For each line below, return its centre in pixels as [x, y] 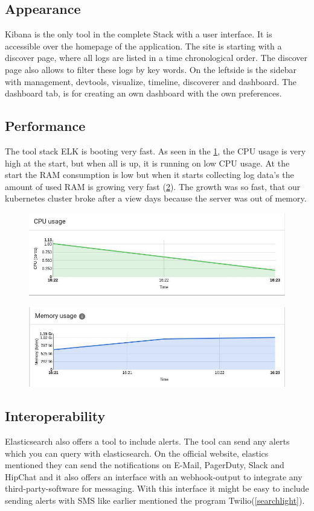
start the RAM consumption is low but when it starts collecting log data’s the [149, 175]
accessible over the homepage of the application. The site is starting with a [143, 46]
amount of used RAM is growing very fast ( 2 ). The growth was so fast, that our [153, 186]
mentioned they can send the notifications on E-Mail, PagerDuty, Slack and [145, 465]
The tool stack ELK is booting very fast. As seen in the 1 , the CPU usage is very [155, 151]
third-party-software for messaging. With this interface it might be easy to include [157, 488]
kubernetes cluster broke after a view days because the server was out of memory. [156, 198]
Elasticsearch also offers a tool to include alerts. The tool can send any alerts [147, 441]
